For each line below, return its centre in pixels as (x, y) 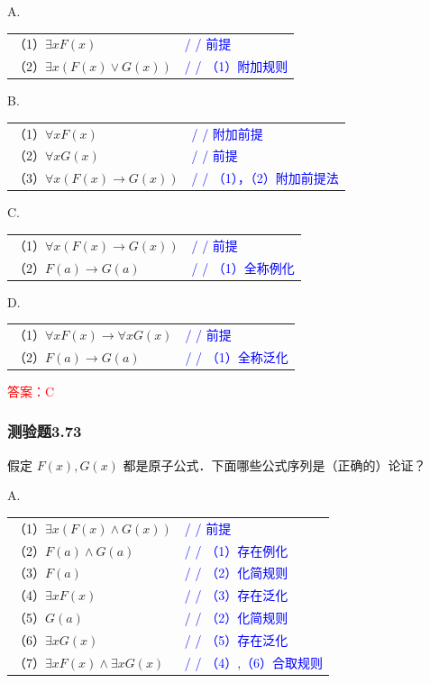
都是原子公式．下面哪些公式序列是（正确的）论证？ (274, 464)
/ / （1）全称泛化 (237, 356)
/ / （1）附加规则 (236, 66)
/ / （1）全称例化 (243, 267)
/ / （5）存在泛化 (236, 639)
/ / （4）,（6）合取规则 (254, 662)
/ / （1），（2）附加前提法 (265, 178)
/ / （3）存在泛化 (236, 595)
